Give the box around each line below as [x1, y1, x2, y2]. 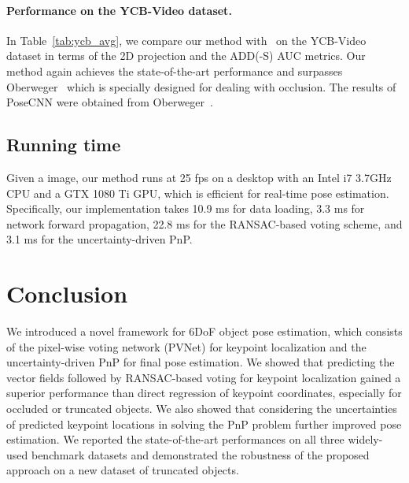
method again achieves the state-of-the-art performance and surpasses [6, 62, 343, 79]
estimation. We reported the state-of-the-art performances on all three [6, 431, 345, 448]
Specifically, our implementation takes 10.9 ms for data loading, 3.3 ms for [6, 200, 365, 217]
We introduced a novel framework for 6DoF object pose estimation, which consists [6, 323, 403, 340]
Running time [6, 132, 121, 157]
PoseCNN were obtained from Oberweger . [6, 94, 213, 110]
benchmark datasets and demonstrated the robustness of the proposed [31, 446, 370, 463]
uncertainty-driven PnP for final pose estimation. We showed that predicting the [6, 354, 395, 370]
